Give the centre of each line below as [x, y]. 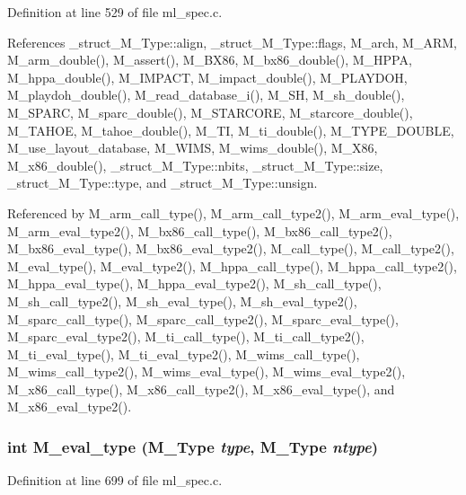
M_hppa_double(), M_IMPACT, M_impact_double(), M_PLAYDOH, [207, 77]
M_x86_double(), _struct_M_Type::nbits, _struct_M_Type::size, [195, 165]
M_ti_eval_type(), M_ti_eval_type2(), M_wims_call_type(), [184, 354]
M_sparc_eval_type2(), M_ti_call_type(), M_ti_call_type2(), [186, 336]
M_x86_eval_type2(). [70, 407]
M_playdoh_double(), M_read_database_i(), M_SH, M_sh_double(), [206, 95]
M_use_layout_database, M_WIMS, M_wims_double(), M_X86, [193, 148]
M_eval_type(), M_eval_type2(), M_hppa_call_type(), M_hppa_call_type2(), [232, 265]
